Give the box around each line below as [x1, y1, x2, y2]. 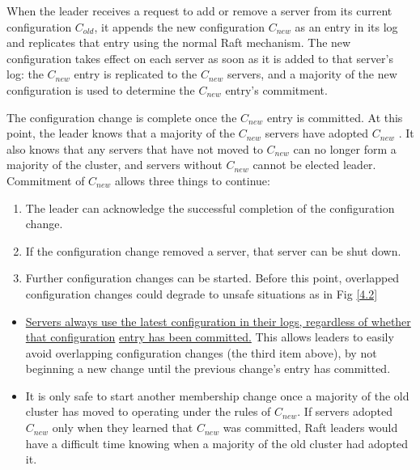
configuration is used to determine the [6, 81, 195, 98]
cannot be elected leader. [252, 156, 376, 173]
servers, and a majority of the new [227, 66, 397, 83]
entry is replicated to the [74, 66, 197, 83]
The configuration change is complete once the [6, 108, 237, 125]
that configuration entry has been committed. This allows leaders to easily [25, 328, 394, 345]
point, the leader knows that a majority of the [6, 125, 235, 142]
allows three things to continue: [115, 171, 270, 188]
